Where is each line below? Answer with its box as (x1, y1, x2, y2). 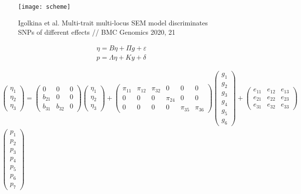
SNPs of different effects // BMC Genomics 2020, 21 (18, 27, 176, 37)
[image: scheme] (18, 3, 71, 10)
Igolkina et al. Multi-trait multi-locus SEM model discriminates (18, 17, 208, 27)
